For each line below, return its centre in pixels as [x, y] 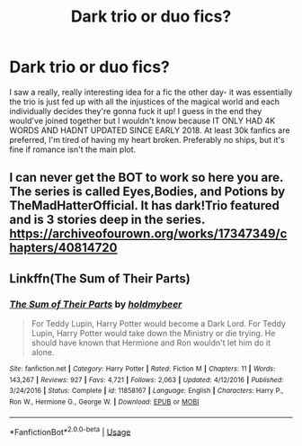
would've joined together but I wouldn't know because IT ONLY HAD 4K [142, 120]
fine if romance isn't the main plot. [73, 149]
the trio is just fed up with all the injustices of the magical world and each [145, 102]
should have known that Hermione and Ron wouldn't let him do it [151, 343]
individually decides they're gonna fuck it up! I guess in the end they [136, 111]
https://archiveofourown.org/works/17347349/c [148, 234]
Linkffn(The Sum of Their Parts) [100, 278]
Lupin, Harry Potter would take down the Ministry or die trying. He [153, 334]
